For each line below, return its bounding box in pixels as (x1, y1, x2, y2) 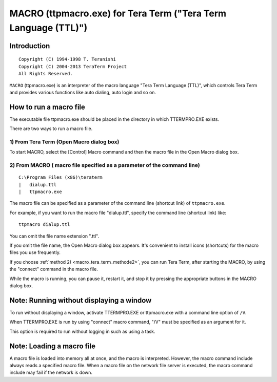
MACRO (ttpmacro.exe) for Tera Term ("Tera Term (9, 8, 227, 19)
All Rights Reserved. (18, 71, 73, 77)
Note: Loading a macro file (9, 342, 96, 350)
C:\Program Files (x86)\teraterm (18, 175, 103, 180)
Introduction (9, 41, 50, 50)
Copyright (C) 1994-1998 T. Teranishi (18, 56, 116, 62)
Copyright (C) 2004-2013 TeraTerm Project (18, 63, 127, 69)
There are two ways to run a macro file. (9, 125, 93, 132)
